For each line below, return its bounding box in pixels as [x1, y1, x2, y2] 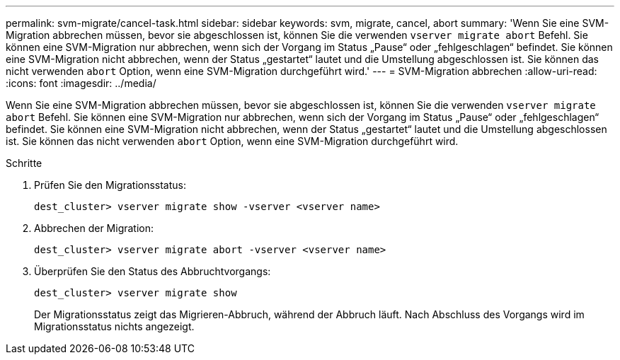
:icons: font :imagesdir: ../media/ [6, 77, 156, 89]
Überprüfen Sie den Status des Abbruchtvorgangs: [34, 265, 271, 277]
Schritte [6, 157, 42, 169]
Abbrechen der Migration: [34, 222, 154, 234]
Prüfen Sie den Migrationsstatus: [34, 179, 187, 191]
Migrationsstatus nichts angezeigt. [34, 320, 195, 332]
